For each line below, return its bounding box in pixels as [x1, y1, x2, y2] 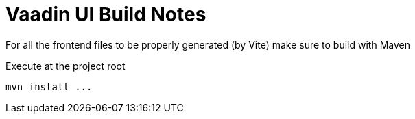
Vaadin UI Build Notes [5, 3, 206, 26]
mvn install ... [5, 81, 93, 92]
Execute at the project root [5, 59, 126, 72]
